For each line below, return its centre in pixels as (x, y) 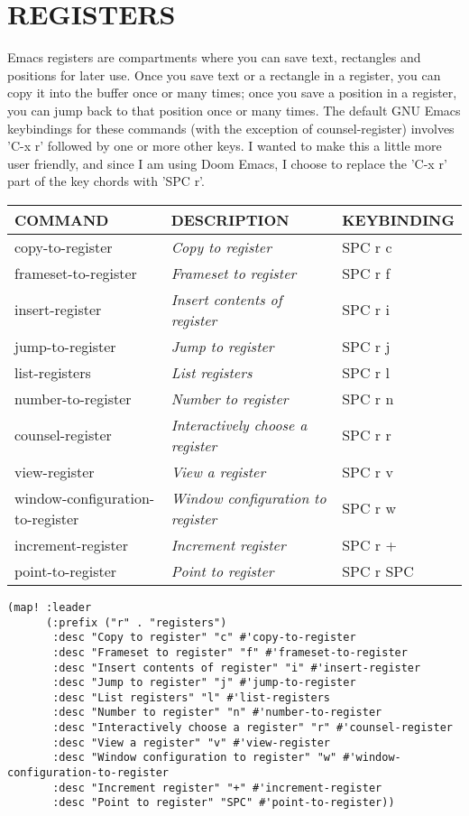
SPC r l (366, 372)
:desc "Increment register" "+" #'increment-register (217, 788)
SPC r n (368, 398)
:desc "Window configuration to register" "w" (195, 758)
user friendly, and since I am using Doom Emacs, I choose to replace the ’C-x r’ (227, 163)
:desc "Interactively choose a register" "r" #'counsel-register (253, 728)
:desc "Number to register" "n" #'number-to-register (217, 713)
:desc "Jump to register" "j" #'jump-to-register (204, 683)
